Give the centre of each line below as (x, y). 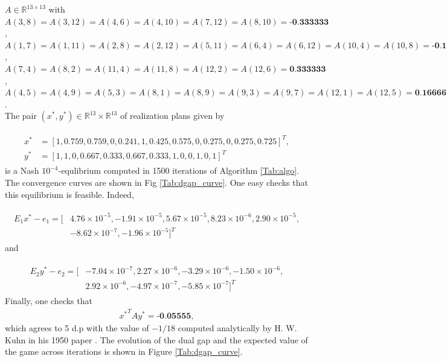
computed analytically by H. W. (237, 328)
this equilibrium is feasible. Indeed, (69, 194)
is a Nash (22, 170)
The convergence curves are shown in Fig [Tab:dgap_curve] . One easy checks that (156, 183)
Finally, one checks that (49, 300)
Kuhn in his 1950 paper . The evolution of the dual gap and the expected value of (156, 339)
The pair (21, 116)
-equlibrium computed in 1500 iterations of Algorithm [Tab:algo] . (179, 170)
